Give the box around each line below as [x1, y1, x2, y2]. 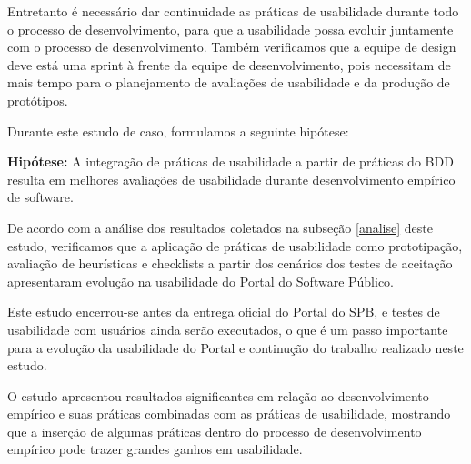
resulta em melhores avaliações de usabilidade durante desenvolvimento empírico [7, 169, 456, 188]
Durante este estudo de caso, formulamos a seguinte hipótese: [7, 121, 349, 140]
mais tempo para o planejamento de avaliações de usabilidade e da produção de [7, 73, 450, 92]
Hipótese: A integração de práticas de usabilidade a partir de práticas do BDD [7, 152, 454, 171]
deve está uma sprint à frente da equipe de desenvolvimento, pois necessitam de [7, 55, 451, 74]
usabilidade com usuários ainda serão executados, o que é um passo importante [7, 319, 448, 338]
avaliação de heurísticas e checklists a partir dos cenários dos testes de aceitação [7, 254, 453, 273]
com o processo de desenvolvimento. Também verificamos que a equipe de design [7, 37, 456, 56]
